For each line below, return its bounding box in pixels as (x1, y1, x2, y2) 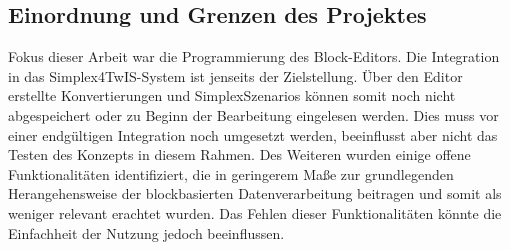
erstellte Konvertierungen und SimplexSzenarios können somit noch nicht (8, 85, 456, 106)
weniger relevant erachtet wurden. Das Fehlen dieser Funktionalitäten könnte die (8, 202, 502, 223)
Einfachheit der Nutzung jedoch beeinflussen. (8, 222, 285, 243)
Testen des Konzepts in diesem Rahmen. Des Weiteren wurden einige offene (8, 144, 471, 165)
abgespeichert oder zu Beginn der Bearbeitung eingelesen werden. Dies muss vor (8, 104, 499, 125)
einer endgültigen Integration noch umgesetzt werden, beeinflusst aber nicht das (8, 124, 498, 145)
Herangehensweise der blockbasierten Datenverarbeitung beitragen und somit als (8, 183, 502, 204)
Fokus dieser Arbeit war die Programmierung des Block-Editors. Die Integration (8, 46, 500, 67)
